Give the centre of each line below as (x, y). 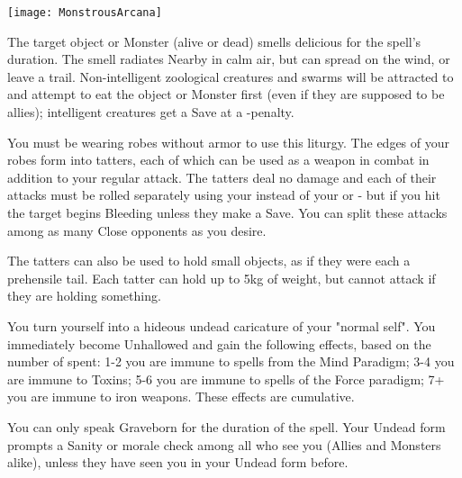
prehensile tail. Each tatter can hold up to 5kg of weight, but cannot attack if (222, 278)
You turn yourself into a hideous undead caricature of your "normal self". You (222, 325)
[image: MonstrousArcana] (85, 13)
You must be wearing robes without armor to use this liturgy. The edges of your (229, 142)
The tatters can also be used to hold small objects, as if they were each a (209, 261)
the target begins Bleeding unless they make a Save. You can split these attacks (227, 212)
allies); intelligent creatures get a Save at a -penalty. (151, 112)
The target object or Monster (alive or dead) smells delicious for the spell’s (214, 41)
